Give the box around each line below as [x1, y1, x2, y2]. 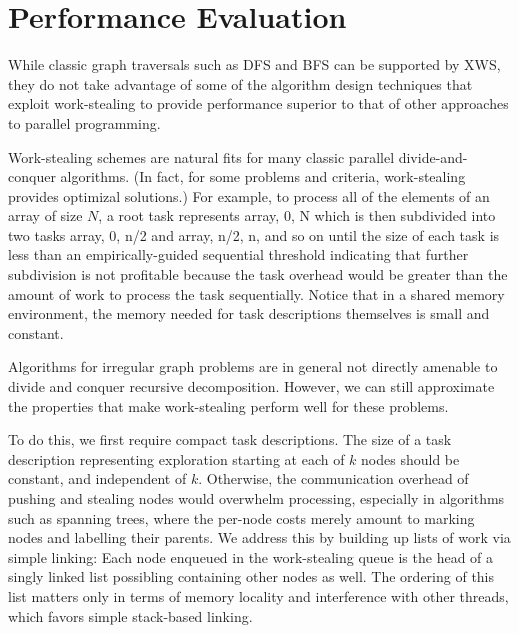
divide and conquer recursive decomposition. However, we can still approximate [8, 376, 495, 397]
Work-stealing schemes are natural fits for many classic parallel [8, 146, 395, 167]
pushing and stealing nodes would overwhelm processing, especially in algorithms [8, 488, 505, 508]
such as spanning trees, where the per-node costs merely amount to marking [8, 507, 475, 528]
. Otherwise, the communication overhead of [198, 468, 469, 489]
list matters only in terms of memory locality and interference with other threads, [8, 585, 509, 606]
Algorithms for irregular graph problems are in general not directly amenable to [8, 356, 498, 377]
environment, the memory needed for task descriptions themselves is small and [8, 303, 490, 324]
